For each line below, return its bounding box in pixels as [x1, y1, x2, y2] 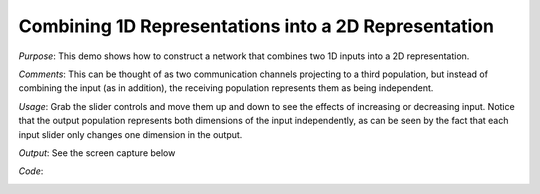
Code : [18, 165, 44, 177]
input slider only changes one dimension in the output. [18, 128, 243, 140]
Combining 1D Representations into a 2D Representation [18, 15, 495, 37]
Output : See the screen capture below [18, 146, 176, 159]
